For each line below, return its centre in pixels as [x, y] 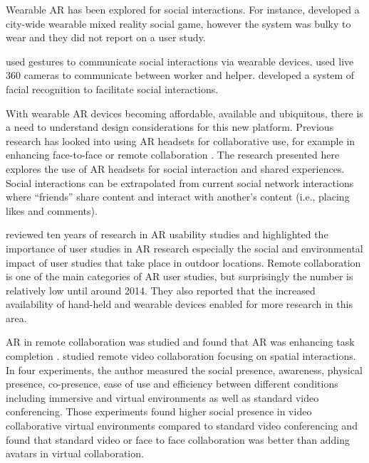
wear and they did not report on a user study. [106, 37]
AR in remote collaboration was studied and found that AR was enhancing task [180, 342]
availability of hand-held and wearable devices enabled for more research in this [179, 304]
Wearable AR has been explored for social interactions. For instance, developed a [183, 9]
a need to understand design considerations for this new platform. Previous [170, 127]
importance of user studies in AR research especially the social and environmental [184, 248]
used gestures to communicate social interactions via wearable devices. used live [180, 61]
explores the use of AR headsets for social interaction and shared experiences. [175, 168]
